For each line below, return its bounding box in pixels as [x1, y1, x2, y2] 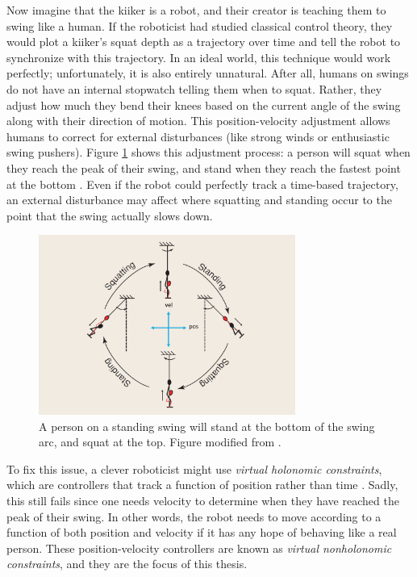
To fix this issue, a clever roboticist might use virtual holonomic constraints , [6, 460, 382, 477]
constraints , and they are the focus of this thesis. [6, 555, 248, 572]
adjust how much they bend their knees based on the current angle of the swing [6, 96, 401, 113]
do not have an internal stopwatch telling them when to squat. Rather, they [6, 80, 382, 97]
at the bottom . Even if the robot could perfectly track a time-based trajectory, [6, 175, 398, 192]
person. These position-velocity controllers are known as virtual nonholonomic [6, 539, 392, 556]
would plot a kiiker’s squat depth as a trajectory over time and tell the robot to [6, 33, 401, 50]
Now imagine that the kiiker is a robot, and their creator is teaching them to [6, 2, 386, 18]
